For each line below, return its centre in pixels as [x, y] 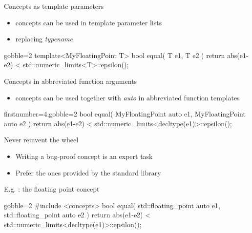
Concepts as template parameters [54, 6]
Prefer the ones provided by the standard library [88, 172]
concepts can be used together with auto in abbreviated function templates [127, 97]
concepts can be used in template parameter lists [89, 22]
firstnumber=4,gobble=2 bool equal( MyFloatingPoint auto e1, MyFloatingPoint [125, 114]
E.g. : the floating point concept [52, 189]
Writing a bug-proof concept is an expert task [84, 156]
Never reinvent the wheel [41, 140]
